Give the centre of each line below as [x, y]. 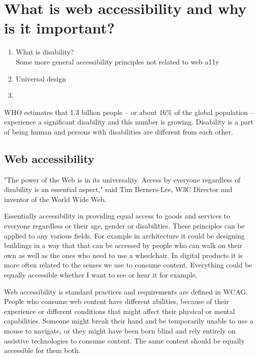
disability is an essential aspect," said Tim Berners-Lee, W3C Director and [118, 189]
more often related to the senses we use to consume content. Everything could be [128, 265]
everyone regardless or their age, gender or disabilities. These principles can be [124, 226]
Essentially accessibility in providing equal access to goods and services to [117, 216]
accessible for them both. [42, 350]
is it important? [59, 28]
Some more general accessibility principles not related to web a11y [117, 61]
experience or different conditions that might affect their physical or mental [119, 311]
